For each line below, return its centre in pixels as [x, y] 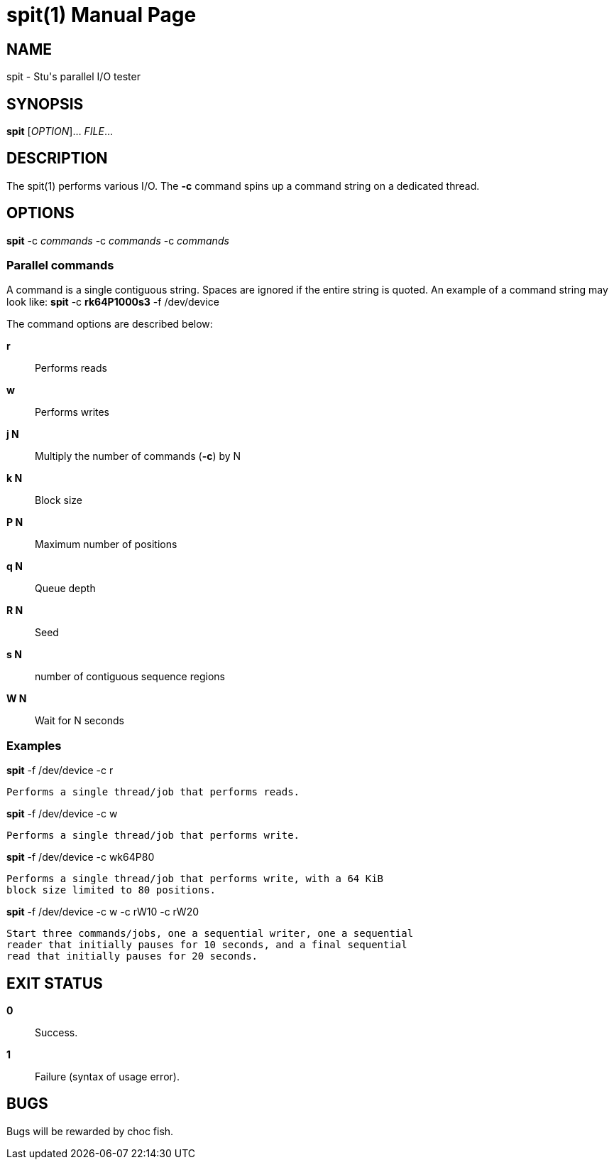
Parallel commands [60, 265]
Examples [34, 745]
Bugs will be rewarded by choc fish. [90, 1131]
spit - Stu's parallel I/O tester [73, 77]
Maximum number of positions [106, 544]
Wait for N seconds [80, 721]
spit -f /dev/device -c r [60, 771]
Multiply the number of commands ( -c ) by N [138, 456]
